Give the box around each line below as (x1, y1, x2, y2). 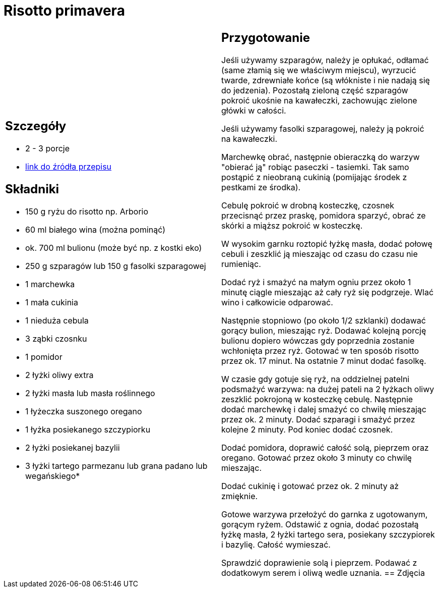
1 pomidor (25, 352, 62, 362)
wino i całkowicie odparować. (221, 297, 333, 307)
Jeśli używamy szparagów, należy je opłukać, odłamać (221, 55, 429, 65)
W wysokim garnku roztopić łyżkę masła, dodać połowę (221, 238, 432, 249)
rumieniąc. (221, 258, 261, 269)
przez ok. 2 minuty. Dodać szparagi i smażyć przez (221, 414, 415, 424)
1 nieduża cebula (25, 315, 89, 326)
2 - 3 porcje (25, 143, 70, 154)
